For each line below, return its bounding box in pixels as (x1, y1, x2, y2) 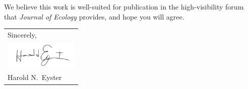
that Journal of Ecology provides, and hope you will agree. (4, 11, 184, 21)
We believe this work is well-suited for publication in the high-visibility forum (4, 1, 244, 11)
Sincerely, (8, 29, 37, 39)
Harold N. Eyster (8, 72, 62, 82)
